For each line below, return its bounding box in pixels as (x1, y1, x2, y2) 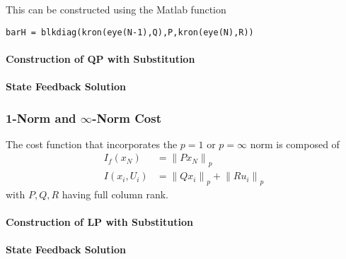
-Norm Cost (92, 109, 162, 126)
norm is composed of (250, 136, 340, 151)
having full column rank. (62, 187, 168, 202)
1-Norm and (6, 109, 76, 126)
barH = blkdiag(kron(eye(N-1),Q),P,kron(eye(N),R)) (6, 27, 254, 37)
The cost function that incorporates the (6, 136, 178, 151)
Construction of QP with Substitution (6, 51, 195, 66)
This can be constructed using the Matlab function (6, 2, 226, 16)
